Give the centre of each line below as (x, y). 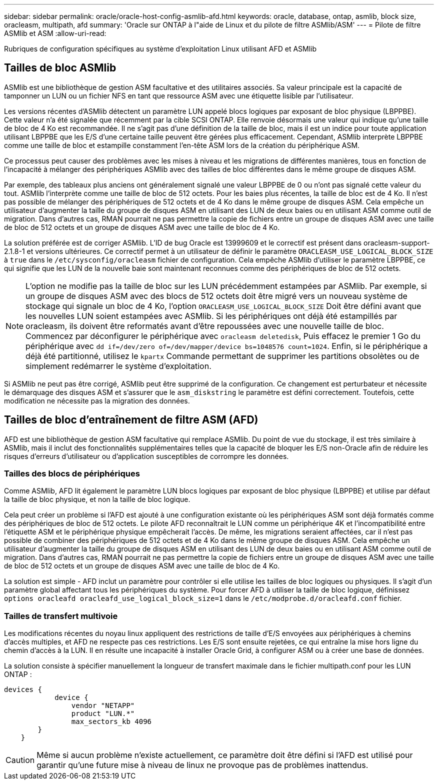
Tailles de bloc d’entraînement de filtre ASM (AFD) (131, 420)
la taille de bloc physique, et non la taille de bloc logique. (97, 499)
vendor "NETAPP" (103, 706)
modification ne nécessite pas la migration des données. (97, 400)
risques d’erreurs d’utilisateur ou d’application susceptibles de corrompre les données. (146, 456)
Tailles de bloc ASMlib (60, 68)
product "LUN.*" (103, 714)
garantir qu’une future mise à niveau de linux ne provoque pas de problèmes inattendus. (202, 765)
